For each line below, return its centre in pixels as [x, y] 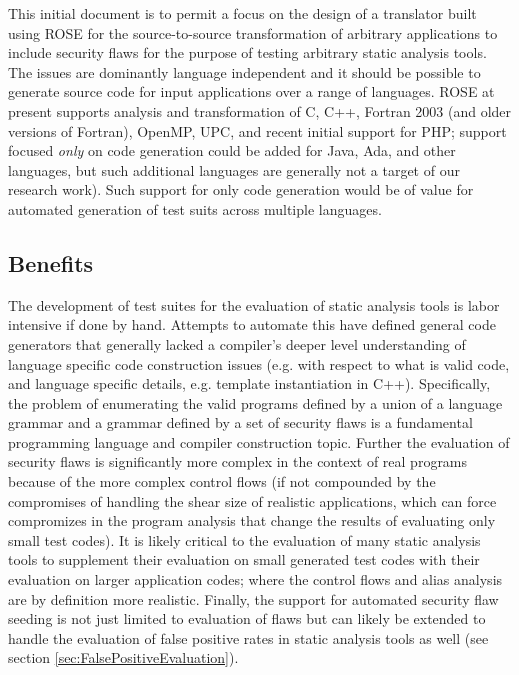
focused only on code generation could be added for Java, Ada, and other [232, 150]
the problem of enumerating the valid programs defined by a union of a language [255, 402]
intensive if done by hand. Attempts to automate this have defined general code [252, 324]
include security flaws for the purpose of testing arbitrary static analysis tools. [247, 52]
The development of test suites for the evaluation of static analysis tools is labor [254, 304]
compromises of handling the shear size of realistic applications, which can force [252, 500]
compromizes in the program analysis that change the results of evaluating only [252, 520]
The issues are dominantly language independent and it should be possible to [244, 71]
